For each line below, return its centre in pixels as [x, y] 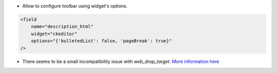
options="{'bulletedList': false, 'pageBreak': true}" [101, 41]
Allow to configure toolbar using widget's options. [75, 6]
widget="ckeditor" [54, 34]
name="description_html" [62, 27]
